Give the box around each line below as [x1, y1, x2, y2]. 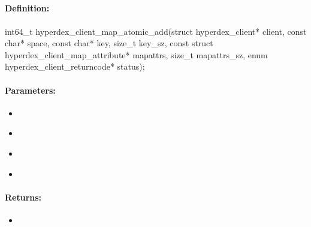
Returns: [5, 190, 42, 203]
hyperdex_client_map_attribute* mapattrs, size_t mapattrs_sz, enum [5, 48, 268, 61]
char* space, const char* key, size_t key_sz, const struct [5, 37, 213, 49]
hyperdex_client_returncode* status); [5, 60, 145, 73]
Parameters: [5, 83, 56, 96]
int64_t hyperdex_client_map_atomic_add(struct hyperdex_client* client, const [5, 25, 307, 37]
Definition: [5, 2, 50, 14]
